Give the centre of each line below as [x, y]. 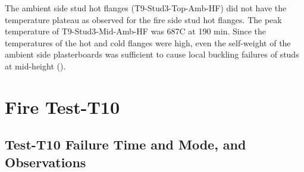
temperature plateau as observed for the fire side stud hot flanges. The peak [143, 19]
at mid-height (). [35, 66]
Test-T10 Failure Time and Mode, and [126, 144]
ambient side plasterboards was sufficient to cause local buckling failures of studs [152, 54]
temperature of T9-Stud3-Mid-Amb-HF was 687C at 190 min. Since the [135, 31]
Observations [46, 162]
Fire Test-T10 [62, 106]
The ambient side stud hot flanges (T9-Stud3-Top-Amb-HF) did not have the [146, 8]
